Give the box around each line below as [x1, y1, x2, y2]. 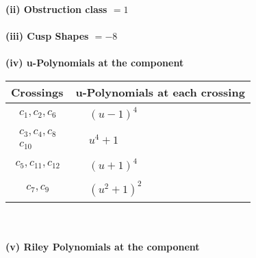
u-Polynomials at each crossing [75, 83, 245, 100]
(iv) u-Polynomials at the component [5, 55, 184, 70]
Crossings [11, 83, 64, 100]
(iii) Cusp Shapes [5, 29, 89, 43]
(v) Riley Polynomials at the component [5, 240, 200, 254]
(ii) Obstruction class [5, 2, 107, 16]
